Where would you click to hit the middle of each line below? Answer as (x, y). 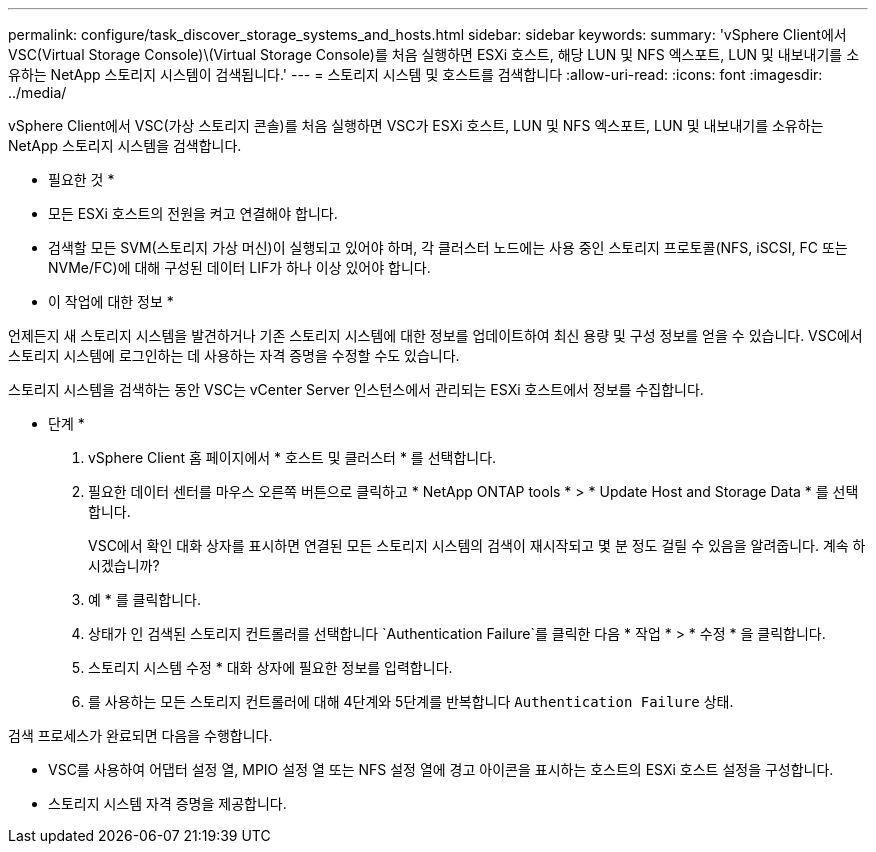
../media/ (37, 92)
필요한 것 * (81, 179)
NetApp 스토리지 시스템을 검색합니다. (125, 145)
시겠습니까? (124, 565)
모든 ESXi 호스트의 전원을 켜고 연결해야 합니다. (193, 213)
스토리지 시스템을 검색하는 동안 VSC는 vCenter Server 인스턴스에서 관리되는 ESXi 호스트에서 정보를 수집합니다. (356, 389)
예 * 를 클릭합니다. (145, 599)
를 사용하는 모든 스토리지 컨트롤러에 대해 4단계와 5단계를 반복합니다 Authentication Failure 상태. (411, 701)
